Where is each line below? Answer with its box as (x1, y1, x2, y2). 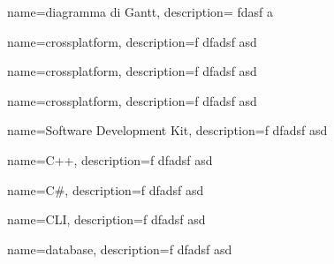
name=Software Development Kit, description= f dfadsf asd (7, 121, 328, 140)
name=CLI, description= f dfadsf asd (7, 210, 206, 229)
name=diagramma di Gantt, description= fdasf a (7, 3, 273, 20)
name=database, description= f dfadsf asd (7, 239, 232, 258)
